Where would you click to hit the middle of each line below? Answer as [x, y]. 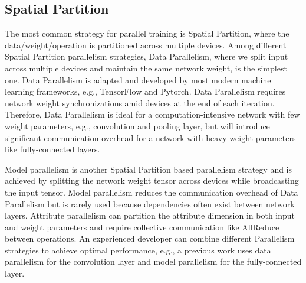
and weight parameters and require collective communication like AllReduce [142, 227]
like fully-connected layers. [52, 149]
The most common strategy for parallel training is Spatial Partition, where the [147, 33]
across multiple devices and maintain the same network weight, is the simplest [146, 68]
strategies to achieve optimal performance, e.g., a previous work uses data [138, 250]
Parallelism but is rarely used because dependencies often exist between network [150, 204]
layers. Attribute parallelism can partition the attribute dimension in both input [150, 215]
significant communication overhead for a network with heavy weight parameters [150, 137]
